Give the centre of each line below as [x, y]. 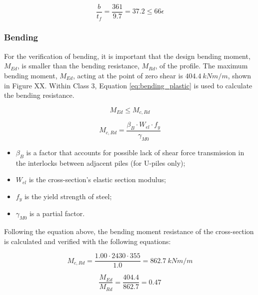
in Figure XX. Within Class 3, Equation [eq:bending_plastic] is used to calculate [128, 85]
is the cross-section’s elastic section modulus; [97, 179]
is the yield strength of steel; [68, 196]
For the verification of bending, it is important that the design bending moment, [127, 56]
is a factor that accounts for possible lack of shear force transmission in [135, 152]
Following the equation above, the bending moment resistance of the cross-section [129, 231]
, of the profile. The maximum [201, 66]
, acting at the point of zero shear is [128, 75]
